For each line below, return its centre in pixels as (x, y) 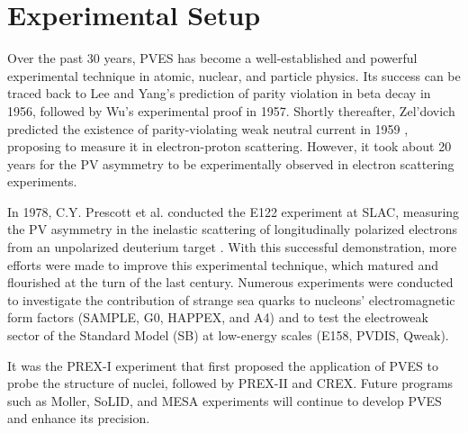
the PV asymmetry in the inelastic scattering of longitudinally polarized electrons (233, 229)
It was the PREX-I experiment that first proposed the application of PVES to (223, 365)
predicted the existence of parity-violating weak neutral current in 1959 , (208, 128)
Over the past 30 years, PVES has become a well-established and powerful (212, 58)
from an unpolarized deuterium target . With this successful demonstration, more (232, 247)
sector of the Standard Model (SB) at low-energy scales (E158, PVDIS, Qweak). (228, 335)
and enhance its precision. (79, 418)
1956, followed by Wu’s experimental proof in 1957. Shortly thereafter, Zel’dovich (231, 110)
